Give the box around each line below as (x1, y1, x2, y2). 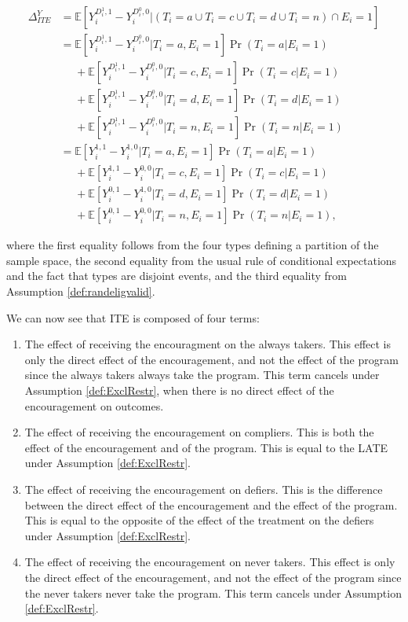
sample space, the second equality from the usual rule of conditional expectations (6, 252, 397, 268)
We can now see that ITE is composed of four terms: (6, 309, 260, 326)
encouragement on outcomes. (24, 397, 164, 414)
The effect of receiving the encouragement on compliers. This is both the (24, 424, 374, 440)
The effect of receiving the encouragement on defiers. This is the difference (24, 481, 383, 497)
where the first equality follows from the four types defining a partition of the (6, 237, 379, 253)
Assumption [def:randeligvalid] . (6, 283, 155, 300)
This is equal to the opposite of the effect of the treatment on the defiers (24, 512, 374, 528)
